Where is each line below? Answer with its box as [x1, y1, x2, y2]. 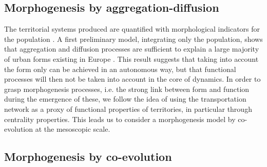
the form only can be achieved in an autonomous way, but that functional [4, 63, 236, 74]
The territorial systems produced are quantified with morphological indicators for [4, 23, 260, 34]
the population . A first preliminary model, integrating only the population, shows [4, 33, 263, 44]
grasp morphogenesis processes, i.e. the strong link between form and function [4, 83, 250, 94]
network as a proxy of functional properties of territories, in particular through [4, 103, 252, 114]
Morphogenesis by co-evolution [4, 149, 172, 164]
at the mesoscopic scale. [35, 124, 110, 134]
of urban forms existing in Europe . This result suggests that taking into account [4, 53, 259, 64]
